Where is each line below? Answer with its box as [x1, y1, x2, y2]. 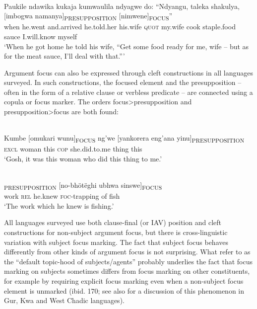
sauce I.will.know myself [4, 31, 77, 41]
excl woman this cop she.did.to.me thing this [4, 144, 142, 154]
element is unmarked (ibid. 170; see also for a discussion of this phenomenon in [4, 285, 245, 296]
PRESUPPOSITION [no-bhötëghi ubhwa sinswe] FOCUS [4, 180, 162, 191]
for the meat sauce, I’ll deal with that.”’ [4, 51, 125, 61]
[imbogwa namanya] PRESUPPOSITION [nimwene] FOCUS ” [4, 10, 173, 22]
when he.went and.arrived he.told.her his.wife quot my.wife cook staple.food [4, 21, 236, 32]
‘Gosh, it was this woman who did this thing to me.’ [4, 153, 162, 163]
